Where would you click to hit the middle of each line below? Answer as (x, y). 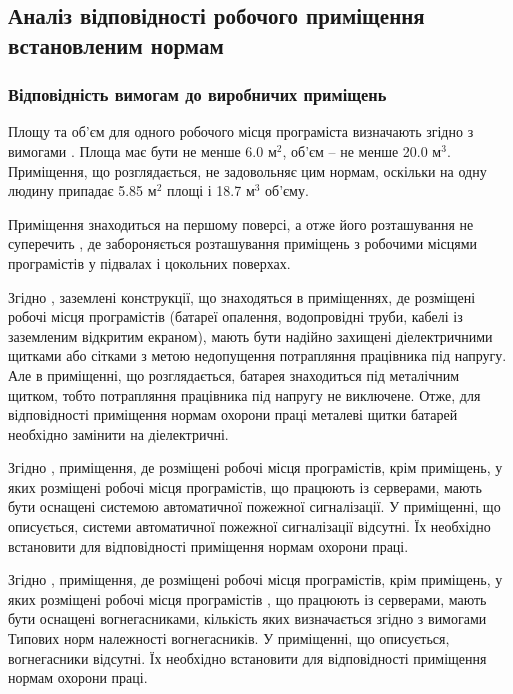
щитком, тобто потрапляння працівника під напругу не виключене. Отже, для (244, 394)
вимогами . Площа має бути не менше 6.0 (136, 150)
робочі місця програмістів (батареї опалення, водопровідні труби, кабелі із (235, 316)
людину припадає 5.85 (76, 190)
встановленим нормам (116, 44)
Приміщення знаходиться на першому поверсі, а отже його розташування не (241, 223)
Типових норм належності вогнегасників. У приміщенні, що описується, (229, 638)
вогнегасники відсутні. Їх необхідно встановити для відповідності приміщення (247, 657)
